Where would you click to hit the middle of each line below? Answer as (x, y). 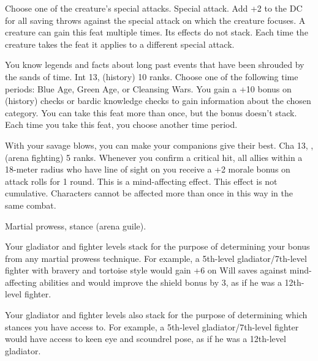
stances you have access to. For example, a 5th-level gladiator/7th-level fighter (152, 326)
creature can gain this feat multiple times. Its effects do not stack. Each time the (157, 32)
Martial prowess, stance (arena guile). (76, 225)
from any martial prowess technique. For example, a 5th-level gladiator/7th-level (156, 258)
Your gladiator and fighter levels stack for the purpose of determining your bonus (157, 246)
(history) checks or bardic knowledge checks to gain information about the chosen (158, 101)
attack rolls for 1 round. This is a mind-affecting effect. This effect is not (141, 181)
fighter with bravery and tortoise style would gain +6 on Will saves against (146, 270)
